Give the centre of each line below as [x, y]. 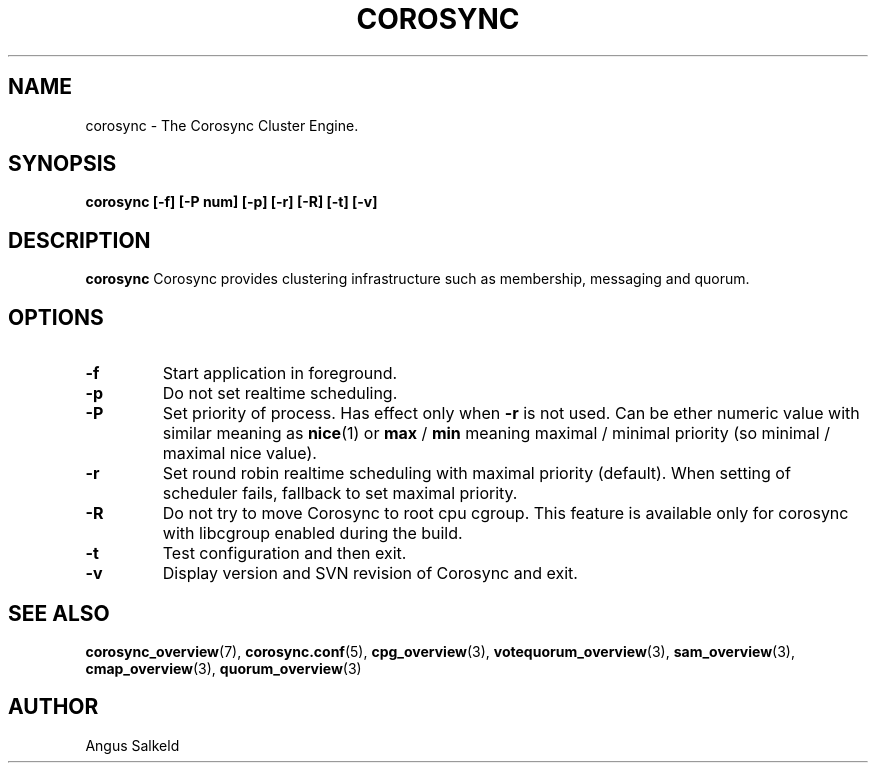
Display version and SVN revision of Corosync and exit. [370, 573]
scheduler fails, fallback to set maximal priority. [340, 493]
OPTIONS [56, 317]
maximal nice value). [239, 453]
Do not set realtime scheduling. [280, 393]
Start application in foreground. [280, 373]
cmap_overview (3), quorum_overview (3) [223, 668]
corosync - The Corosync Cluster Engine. [222, 125]
